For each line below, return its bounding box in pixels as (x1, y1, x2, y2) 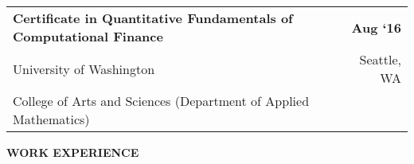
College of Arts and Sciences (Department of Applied (13, 92, 310, 110)
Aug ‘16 (351, 18, 401, 37)
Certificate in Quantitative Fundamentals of (13, 9, 293, 27)
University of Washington (13, 59, 155, 78)
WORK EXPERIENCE (6, 144, 139, 160)
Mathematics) (13, 110, 90, 128)
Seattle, (359, 50, 401, 68)
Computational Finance (13, 27, 163, 45)
